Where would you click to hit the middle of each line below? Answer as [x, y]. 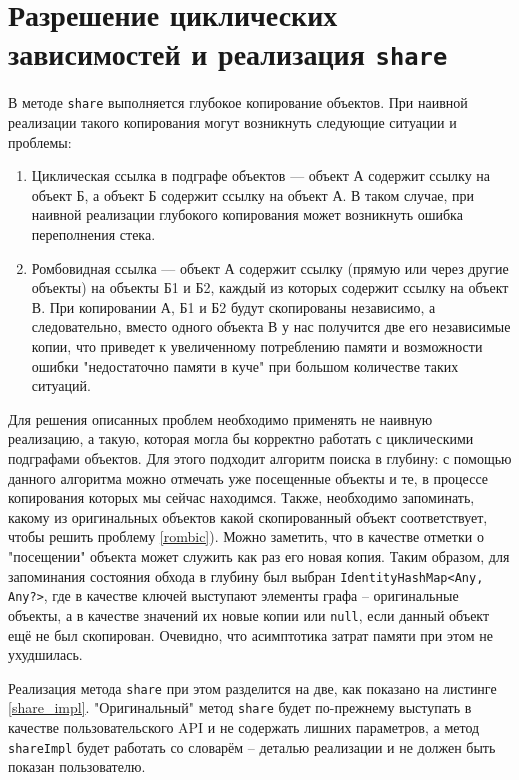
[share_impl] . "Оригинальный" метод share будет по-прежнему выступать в [240, 707]
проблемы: [40, 141]
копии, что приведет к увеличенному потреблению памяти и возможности [257, 346]
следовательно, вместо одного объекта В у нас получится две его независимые [271, 326]
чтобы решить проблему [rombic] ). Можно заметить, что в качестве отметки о [246, 536]
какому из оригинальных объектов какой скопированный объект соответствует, [248, 516]
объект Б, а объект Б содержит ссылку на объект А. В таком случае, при [253, 194]
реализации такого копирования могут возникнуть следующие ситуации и [232, 122]
